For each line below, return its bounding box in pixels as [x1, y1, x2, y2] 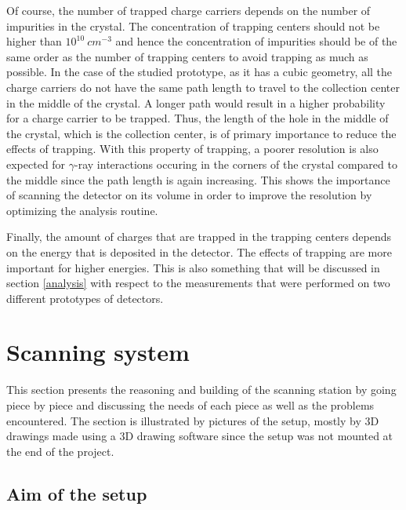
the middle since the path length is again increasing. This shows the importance [6, 171, 390, 188]
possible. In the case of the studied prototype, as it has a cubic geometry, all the [6, 64, 393, 80]
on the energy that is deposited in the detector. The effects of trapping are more [6, 243, 392, 260]
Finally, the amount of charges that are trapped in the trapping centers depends [6, 228, 392, 245]
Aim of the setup [6, 481, 147, 505]
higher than [6, 33, 62, 49]
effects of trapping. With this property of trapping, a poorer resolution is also [6, 140, 379, 157]
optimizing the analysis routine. [6, 202, 158, 218]
